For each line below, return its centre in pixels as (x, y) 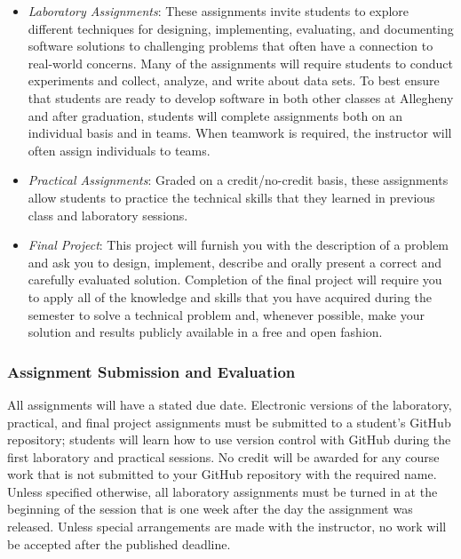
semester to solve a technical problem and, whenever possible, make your (226, 314)
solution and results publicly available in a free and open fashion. (205, 332)
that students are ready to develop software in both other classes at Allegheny (241, 97)
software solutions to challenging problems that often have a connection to (230, 46)
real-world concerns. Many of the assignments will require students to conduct (240, 63)
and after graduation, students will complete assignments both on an (215, 115)
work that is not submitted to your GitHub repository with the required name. (222, 474)
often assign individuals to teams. (119, 150)
